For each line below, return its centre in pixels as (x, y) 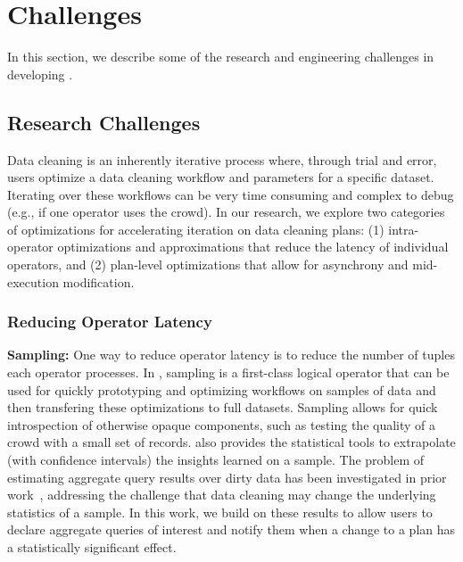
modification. (99, 281)
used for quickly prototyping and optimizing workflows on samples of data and (222, 389)
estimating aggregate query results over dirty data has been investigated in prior (227, 477)
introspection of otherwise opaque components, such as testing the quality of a (222, 424)
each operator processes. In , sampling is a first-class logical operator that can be (228, 372)
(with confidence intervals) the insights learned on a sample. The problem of (216, 460)
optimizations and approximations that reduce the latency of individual (253, 247)
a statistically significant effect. (92, 547)
